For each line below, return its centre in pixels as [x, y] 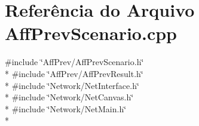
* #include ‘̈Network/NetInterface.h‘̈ [72, 85]
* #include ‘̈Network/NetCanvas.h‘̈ [69, 97]
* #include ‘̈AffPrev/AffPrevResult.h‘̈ [74, 73]
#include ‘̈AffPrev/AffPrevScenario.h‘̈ [74, 62]
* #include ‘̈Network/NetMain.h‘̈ [66, 108]
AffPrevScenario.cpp [91, 33]
